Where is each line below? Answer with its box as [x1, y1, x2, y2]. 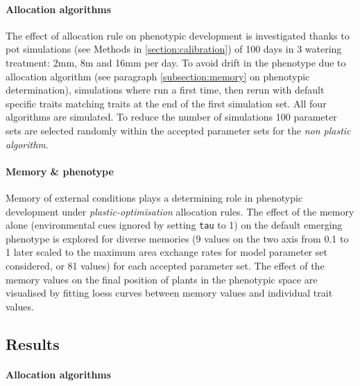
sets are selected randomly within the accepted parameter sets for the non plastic [6, 123, 351, 137]
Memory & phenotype [6, 164, 114, 178]
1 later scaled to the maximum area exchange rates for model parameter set [6, 245, 327, 259]
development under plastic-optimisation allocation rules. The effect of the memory [6, 204, 354, 218]
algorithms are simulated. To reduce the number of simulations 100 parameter [6, 109, 337, 124]
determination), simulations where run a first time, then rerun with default [6, 82, 325, 97]
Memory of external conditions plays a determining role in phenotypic [6, 190, 303, 204]
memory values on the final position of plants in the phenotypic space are [6, 272, 318, 286]
